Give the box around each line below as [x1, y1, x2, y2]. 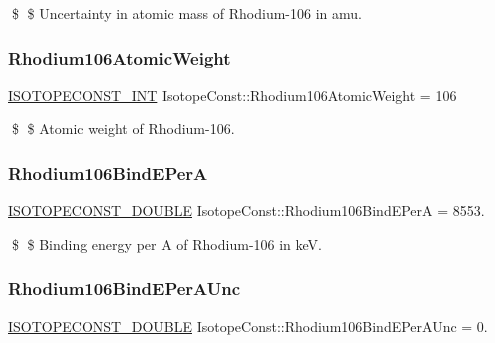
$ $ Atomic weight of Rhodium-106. [11, 118, 235, 139]
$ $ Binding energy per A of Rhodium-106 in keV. [11, 233, 322, 254]
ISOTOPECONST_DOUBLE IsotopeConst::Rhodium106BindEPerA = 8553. [8, 200, 485, 221]
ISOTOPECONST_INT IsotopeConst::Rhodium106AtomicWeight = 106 [8, 84, 457, 105]
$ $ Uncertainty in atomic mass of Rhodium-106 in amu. [11, 3, 362, 23]
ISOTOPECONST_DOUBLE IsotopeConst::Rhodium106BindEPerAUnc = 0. [8, 315, 488, 336]
